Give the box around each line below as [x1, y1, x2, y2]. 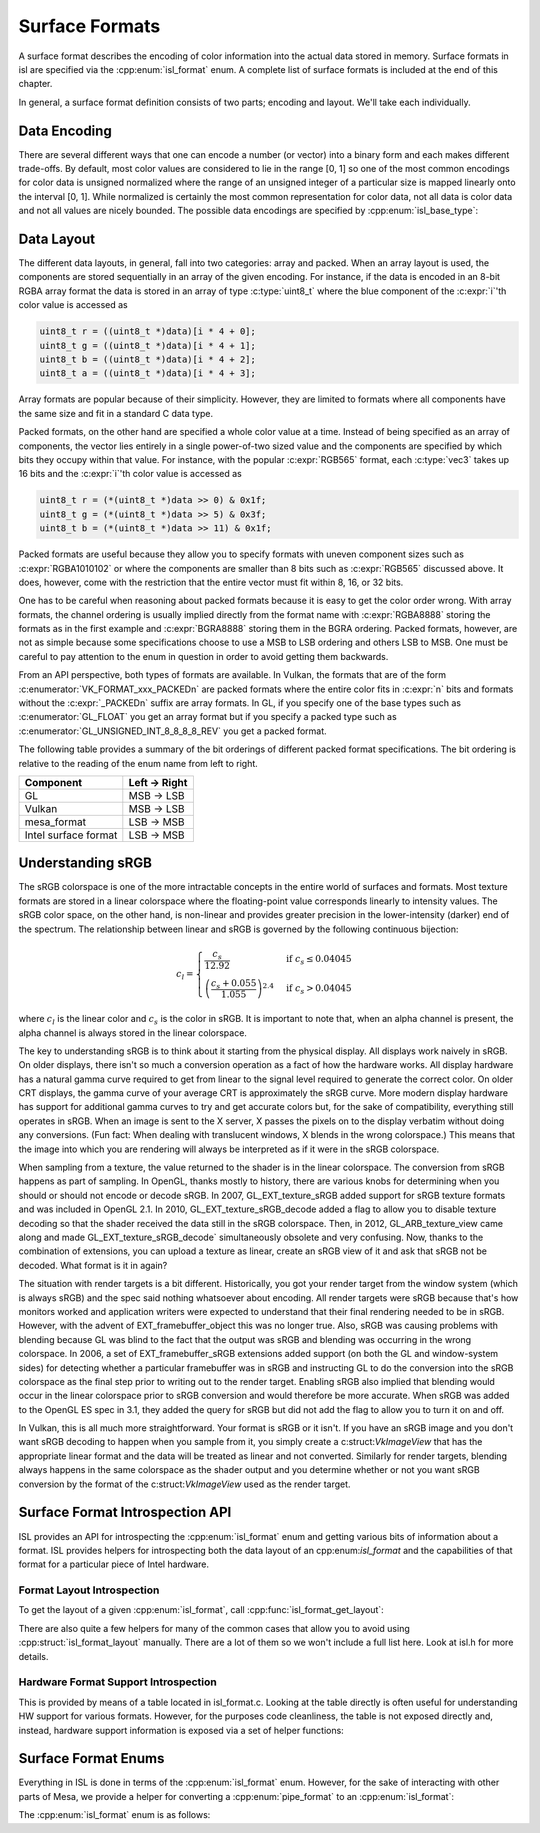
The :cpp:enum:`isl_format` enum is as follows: [18, 1809, 211, 1821]
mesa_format [24, 815, 87, 829]
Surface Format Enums [18, 1750, 165, 1767]
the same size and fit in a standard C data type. [18, 407, 214, 419]
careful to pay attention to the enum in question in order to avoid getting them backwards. [18, 650, 389, 662]
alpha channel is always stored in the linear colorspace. [18, 1026, 247, 1039]
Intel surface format [24, 828, 118, 842]
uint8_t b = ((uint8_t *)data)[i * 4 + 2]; [39, 354, 257, 365]
